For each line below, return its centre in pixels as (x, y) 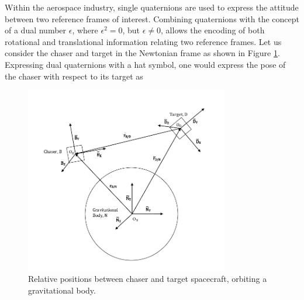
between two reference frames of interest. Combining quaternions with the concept (152, 18)
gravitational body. (62, 290)
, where (85, 30)
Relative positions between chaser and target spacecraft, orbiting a (148, 279)
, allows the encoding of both (213, 30)
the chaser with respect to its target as (74, 76)
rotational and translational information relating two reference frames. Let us (143, 41)
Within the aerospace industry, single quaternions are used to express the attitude (152, 7)
